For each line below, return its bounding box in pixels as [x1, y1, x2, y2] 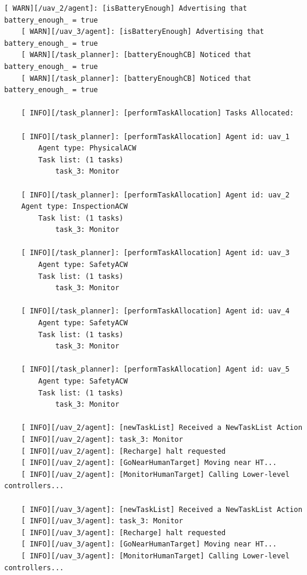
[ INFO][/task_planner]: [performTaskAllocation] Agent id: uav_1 [21, 132, 290, 141]
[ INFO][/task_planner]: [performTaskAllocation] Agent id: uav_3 [21, 249, 290, 257]
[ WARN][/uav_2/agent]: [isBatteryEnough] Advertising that [4, 4, 248, 12]
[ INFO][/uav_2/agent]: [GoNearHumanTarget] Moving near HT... [21, 458, 277, 467]
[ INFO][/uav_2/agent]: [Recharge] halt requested [21, 447, 226, 455]
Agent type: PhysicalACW [38, 144, 136, 153]
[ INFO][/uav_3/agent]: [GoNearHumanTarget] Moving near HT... [21, 540, 277, 549]
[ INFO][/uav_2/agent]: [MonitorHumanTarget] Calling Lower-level [21, 470, 290, 479]
